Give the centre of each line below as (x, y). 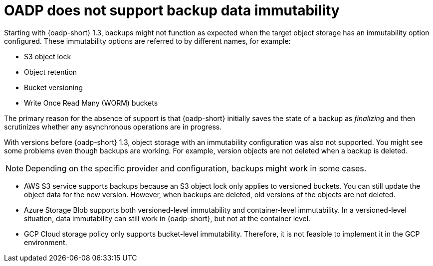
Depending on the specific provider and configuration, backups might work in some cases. (196, 168)
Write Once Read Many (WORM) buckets (91, 103)
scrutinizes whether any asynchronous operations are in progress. (113, 127)
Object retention (51, 72)
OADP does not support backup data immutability (172, 10)
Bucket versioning (54, 87)
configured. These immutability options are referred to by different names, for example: (147, 41)
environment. (46, 242)
